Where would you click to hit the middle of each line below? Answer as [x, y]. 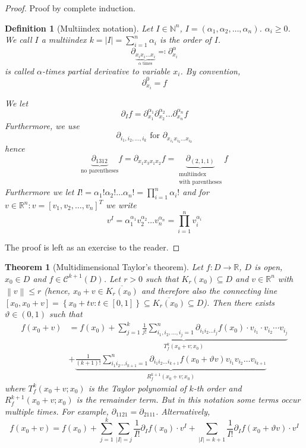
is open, [269, 267]
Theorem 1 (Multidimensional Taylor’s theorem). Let [104, 267]
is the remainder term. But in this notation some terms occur [188, 400]
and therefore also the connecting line [209, 290]
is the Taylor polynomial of [137, 388]
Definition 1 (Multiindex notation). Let [79, 28]
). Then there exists [239, 302]
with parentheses [201, 182]
